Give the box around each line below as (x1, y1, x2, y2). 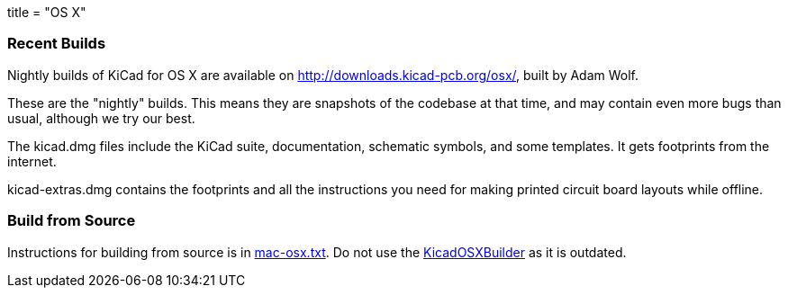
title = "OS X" (7, 4, 86, 20)
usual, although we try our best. (7, 110, 195, 126)
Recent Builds (7, 34, 106, 53)
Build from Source (7, 211, 136, 230)
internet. (7, 153, 57, 169)
